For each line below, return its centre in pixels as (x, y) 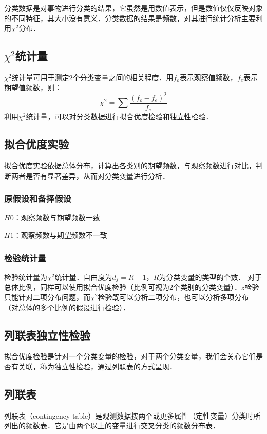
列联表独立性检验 (47, 335)
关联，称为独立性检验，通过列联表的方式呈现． (97, 366)
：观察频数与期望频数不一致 (60, 234)
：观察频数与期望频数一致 (57, 218)
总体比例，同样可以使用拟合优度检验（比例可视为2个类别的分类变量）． (123, 287)
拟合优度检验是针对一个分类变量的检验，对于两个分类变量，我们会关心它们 (130, 356)
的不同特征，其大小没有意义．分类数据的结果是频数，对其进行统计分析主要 (130, 18)
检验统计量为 (26, 277)
